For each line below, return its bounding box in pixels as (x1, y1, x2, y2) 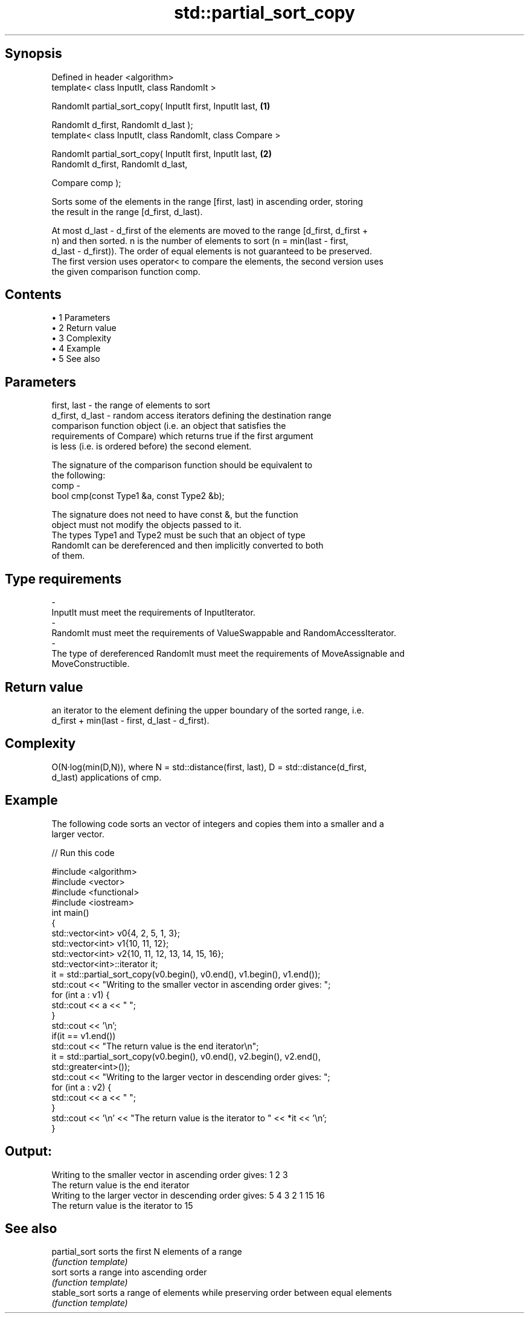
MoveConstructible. (51, 658, 130, 669)
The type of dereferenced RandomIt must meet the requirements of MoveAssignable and (51, 648, 405, 659)
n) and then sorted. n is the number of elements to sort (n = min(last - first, (51, 235, 348, 246)
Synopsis (5, 46, 62, 62)
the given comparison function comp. (51, 266, 200, 277)
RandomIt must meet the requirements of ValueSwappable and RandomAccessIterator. (51, 628, 396, 639)
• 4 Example (51, 343, 101, 354)
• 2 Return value (51, 323, 117, 333)
